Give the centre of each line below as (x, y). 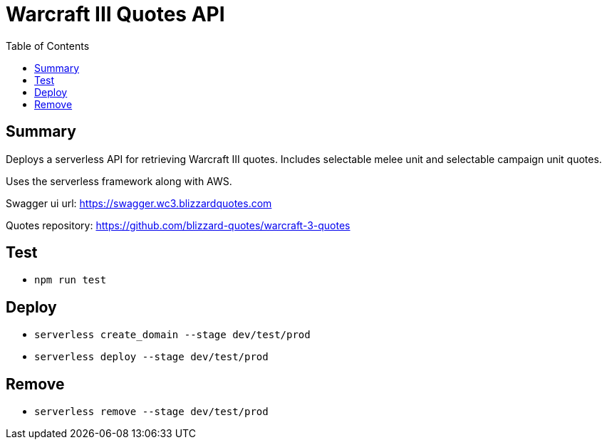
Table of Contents (48, 46)
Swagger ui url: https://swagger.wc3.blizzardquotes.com (139, 203)
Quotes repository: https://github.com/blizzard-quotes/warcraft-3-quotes (178, 225)
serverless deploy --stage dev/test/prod (151, 357)
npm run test (71, 280)
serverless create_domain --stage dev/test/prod (172, 335)
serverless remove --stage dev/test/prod (151, 412)
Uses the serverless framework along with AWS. (119, 181)
